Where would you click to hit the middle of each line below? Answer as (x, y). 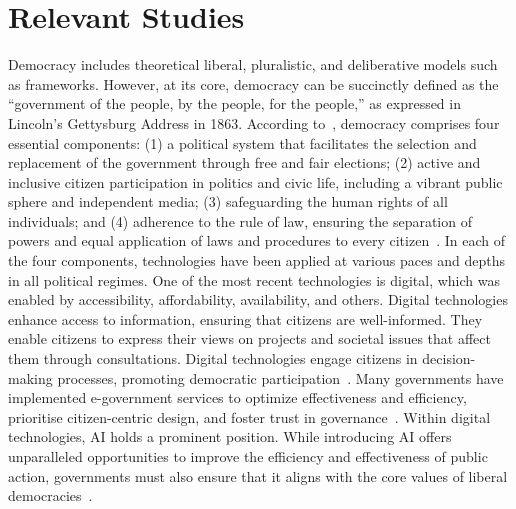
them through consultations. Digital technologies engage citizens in (213, 358)
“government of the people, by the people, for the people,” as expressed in (234, 103)
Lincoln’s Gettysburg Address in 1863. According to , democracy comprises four (254, 122)
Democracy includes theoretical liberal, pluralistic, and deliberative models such (253, 64)
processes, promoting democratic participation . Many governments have (280, 377)
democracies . (50, 495)
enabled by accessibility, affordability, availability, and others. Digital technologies (258, 299)
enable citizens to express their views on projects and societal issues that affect (249, 338)
